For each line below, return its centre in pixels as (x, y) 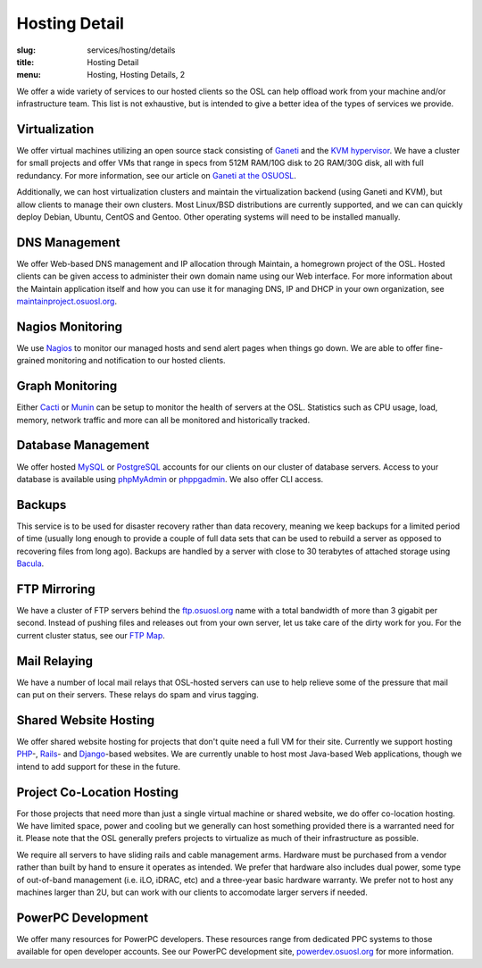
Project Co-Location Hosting (97, 792)
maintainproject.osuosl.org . (67, 301)
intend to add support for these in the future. (98, 766)
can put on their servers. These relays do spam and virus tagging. (137, 695)
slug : (26, 50)
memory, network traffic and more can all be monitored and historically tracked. (163, 420)
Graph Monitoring (67, 386)
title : (25, 62)
